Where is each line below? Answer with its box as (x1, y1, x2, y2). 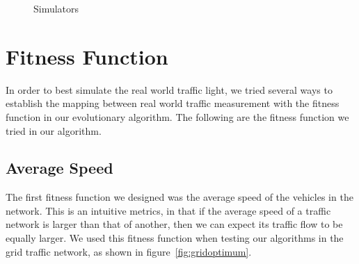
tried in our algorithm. (6, 123, 102, 138)
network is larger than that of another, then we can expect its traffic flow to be (6, 217, 343, 231)
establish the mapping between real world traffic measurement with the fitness (6, 96, 340, 110)
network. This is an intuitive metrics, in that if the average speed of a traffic (6, 203, 331, 217)
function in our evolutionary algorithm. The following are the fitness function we (6, 109, 349, 124)
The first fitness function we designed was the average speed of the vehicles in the (6, 190, 353, 204)
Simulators (33, 1, 79, 15)
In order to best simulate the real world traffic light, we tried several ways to (6, 82, 333, 97)
